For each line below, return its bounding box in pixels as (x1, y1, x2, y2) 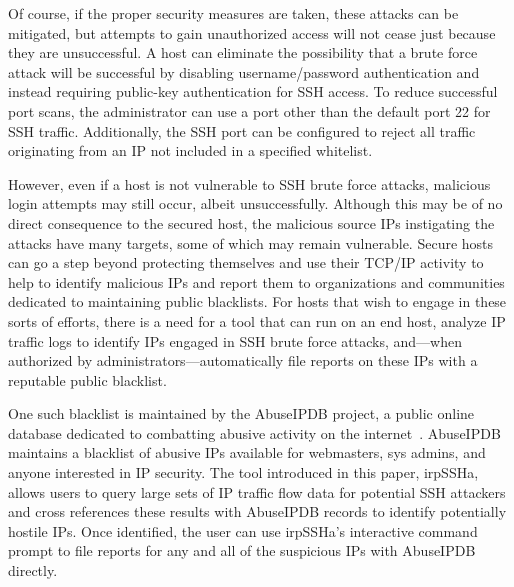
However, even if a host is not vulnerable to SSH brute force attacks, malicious (8, 173, 491, 194)
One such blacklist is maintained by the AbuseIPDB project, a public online (8, 403, 475, 424)
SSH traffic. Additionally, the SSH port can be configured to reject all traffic (8, 120, 476, 141)
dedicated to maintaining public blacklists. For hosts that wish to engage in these (8, 291, 507, 312)
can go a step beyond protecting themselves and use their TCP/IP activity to (8, 252, 484, 273)
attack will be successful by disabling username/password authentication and (8, 61, 480, 82)
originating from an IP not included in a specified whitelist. (8, 140, 373, 161)
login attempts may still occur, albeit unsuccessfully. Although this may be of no (8, 193, 503, 214)
